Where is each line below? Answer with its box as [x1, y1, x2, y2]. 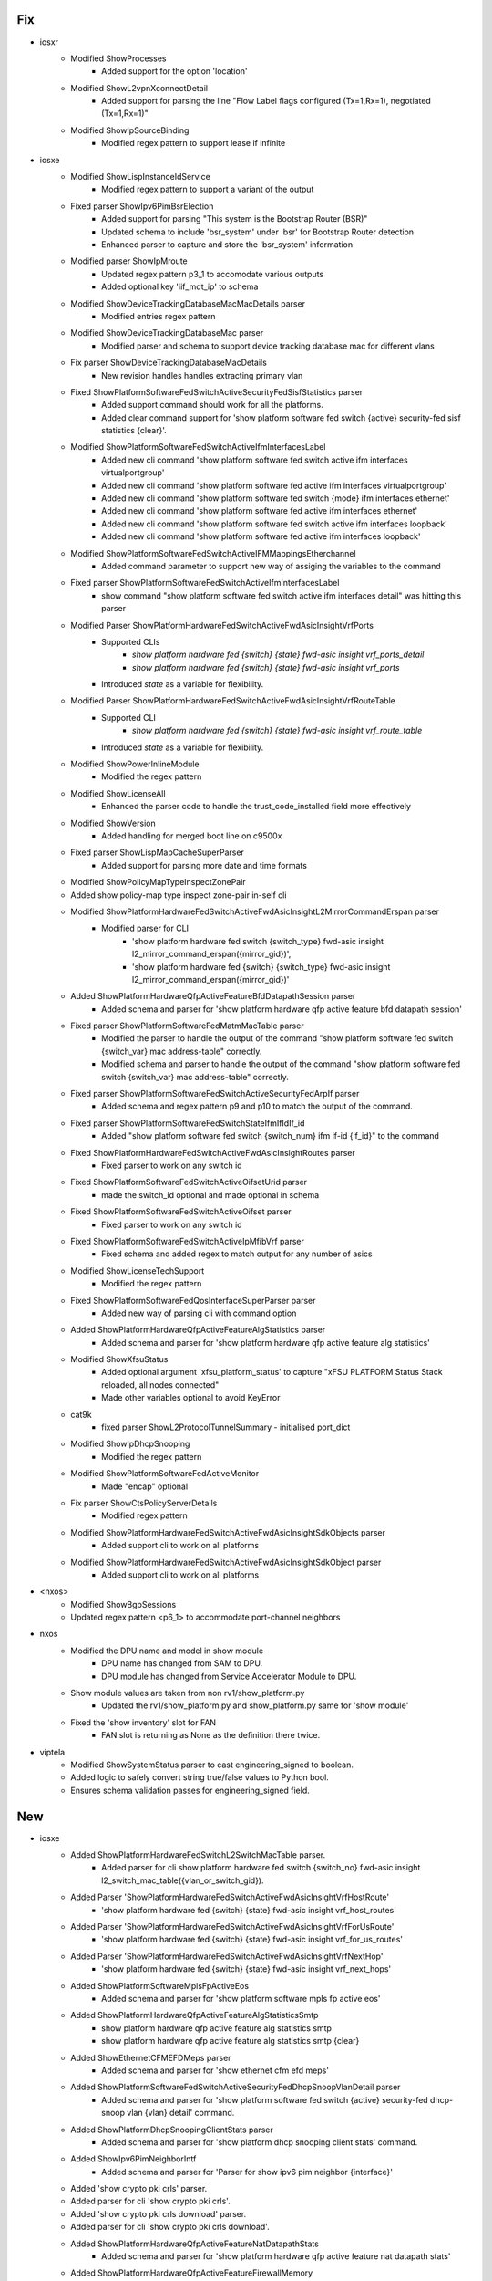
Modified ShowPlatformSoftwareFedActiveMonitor [70, 1468, 260, 1479]
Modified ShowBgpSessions [70, 1599, 177, 1609]
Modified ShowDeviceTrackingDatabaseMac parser [70, 328, 264, 339]
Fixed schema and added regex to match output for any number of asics [101, 1248, 373, 1259]
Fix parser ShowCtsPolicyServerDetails [70, 1497, 218, 1508]
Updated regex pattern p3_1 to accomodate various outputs [101, 268, 323, 279]
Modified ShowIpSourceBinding [70, 124, 190, 136]
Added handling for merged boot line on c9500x [101, 830, 282, 841]
